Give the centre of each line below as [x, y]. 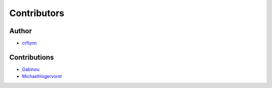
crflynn [29, 43]
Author [21, 31]
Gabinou [31, 69]
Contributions [31, 57]
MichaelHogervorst [42, 76]
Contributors [37, 13]
